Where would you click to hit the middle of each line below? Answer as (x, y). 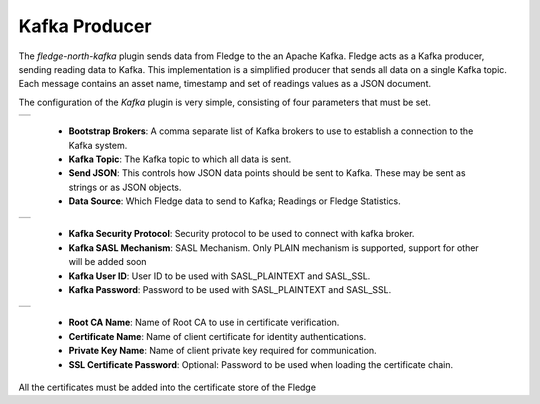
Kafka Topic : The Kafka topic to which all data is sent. (180, 159)
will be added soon (107, 262)
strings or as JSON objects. (125, 187)
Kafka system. (98, 145)
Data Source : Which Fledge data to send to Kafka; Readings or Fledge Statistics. (234, 201)
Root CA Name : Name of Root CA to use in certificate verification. (204, 322)
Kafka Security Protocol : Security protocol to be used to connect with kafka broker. (241, 234)
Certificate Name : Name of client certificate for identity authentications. (217, 336)
